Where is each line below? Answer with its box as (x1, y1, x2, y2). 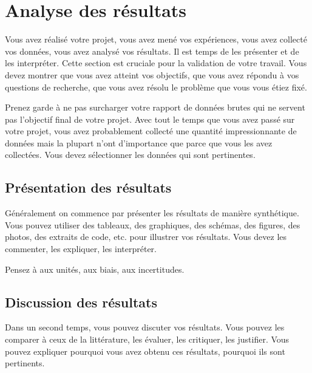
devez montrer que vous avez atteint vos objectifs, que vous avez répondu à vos (5, 68, 299, 81)
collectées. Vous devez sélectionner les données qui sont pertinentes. (5, 148, 256, 161)
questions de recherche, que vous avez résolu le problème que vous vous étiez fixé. (5, 80, 307, 93)
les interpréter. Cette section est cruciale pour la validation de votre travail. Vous (5, 56, 307, 69)
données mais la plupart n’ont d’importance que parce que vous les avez (5, 136, 273, 149)
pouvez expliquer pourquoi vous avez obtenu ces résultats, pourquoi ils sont (5, 344, 285, 357)
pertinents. (5, 357, 45, 369)
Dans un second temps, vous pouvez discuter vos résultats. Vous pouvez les (5, 321, 285, 334)
